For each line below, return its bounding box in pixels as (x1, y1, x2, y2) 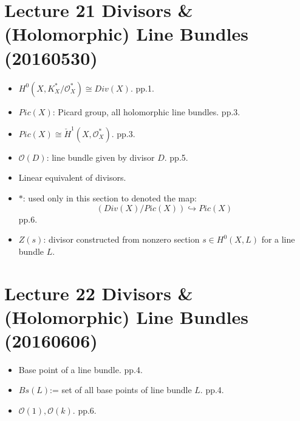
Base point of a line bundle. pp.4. (18, 363, 143, 376)
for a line (261, 233, 295, 246)
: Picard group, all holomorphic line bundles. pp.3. (52, 105, 240, 118)
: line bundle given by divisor (46, 150, 155, 163)
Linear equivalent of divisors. (18, 171, 126, 184)
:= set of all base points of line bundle (50, 383, 192, 396)
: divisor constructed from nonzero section (43, 233, 200, 246)
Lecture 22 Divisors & (4, 280, 193, 305)
